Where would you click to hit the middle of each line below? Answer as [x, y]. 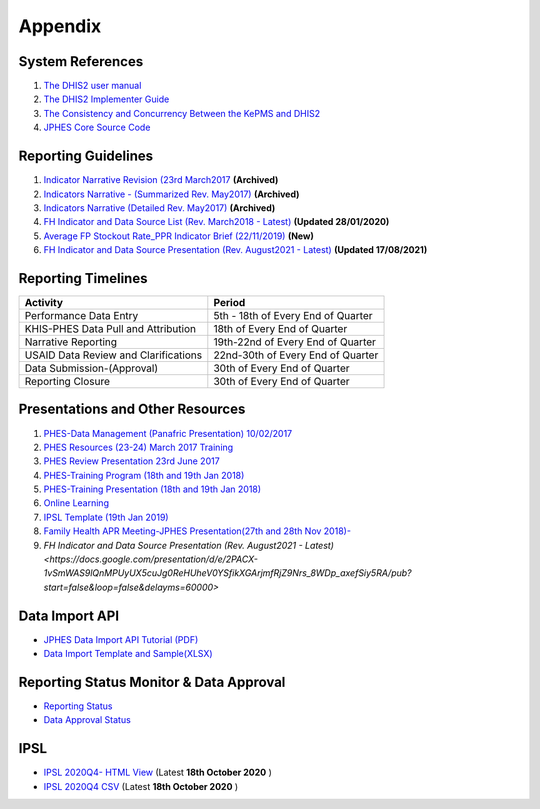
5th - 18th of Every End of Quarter [293, 315]
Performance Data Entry [81, 315]
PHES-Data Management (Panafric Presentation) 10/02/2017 [168, 433]
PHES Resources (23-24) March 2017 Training [138, 447]
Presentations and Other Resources [132, 409]
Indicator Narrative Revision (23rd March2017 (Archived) [161, 180]
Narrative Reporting [71, 342]
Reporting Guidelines [86, 156]
